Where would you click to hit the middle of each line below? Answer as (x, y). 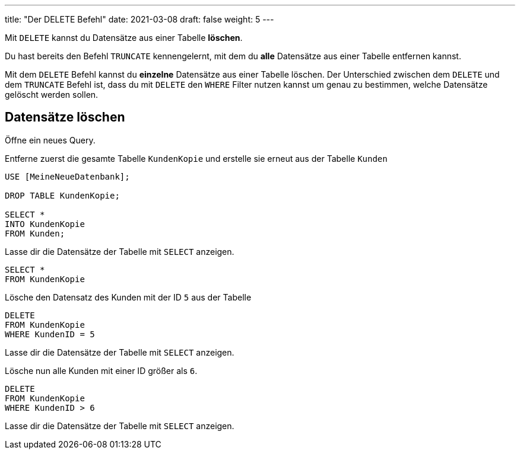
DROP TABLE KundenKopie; (62, 195)
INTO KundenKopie (45, 224)
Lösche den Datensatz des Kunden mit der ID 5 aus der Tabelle (128, 297)
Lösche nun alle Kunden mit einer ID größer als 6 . (101, 370)
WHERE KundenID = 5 (50, 334)
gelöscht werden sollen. (52, 95)
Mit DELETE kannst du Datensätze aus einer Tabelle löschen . (124, 38)
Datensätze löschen (65, 117)
